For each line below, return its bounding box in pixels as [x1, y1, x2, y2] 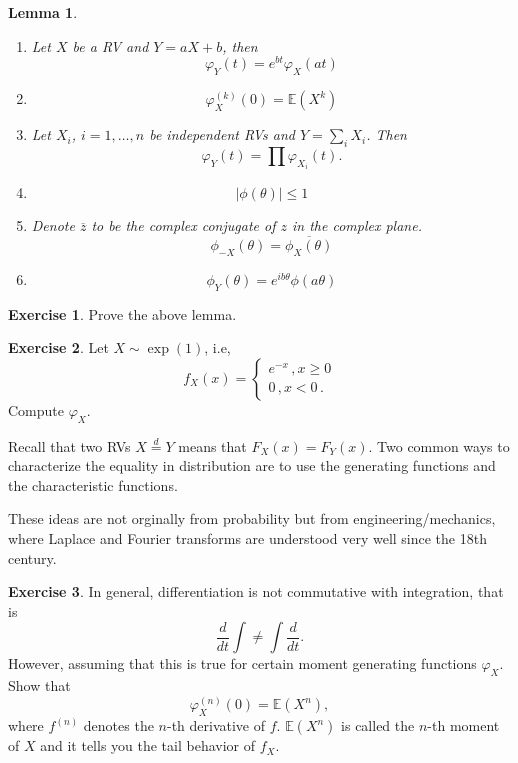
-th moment [427, 715, 500, 736]
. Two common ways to [368, 435, 510, 456]
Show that [8, 675, 71, 696]
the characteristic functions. [8, 474, 178, 495]
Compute [8, 399, 64, 420]
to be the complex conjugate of [91, 215, 276, 236]
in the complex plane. [291, 215, 422, 236]
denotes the [83, 715, 154, 736]
